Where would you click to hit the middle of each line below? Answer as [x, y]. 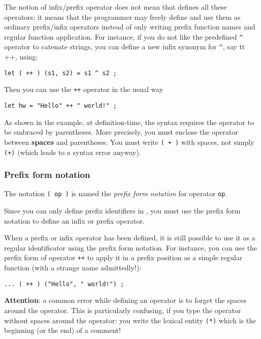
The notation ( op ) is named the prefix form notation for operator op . [116, 193]
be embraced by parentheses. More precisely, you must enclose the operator [121, 132]
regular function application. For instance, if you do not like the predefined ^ [124, 36]
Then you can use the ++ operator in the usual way [84, 89]
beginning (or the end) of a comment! [62, 330]
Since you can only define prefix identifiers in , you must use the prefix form [122, 211]
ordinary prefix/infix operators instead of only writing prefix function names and [130, 27]
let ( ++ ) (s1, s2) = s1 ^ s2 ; [60, 73]
